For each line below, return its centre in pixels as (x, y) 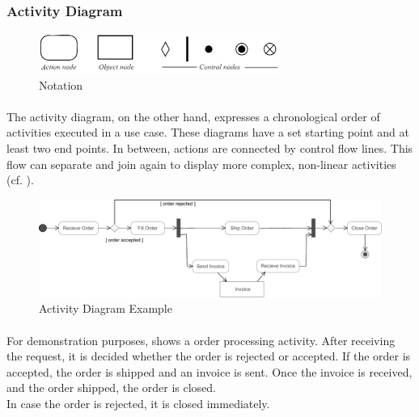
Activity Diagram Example (106, 308)
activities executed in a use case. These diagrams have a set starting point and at (208, 132)
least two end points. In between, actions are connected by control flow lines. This (210, 148)
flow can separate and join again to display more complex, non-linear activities (201, 164)
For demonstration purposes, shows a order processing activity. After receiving (201, 340)
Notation (61, 84)
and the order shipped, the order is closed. (112, 388)
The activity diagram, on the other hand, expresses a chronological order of (193, 116)
